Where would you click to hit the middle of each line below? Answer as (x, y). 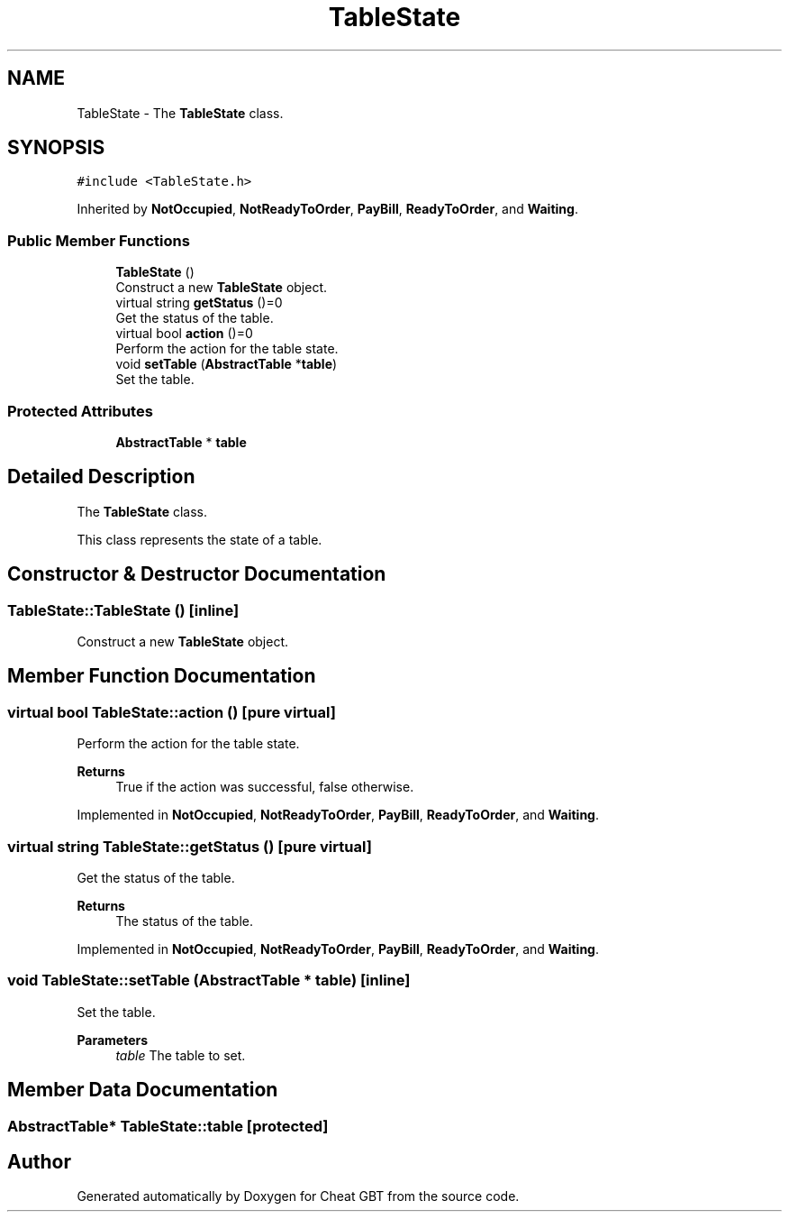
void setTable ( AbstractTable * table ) (227, 364)
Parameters (113, 1040)
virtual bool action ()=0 (184, 334)
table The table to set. (181, 1055)
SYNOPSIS (56, 148)
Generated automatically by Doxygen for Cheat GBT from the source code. (298, 1196)
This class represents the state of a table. (200, 539)
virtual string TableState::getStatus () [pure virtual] (190, 846)
